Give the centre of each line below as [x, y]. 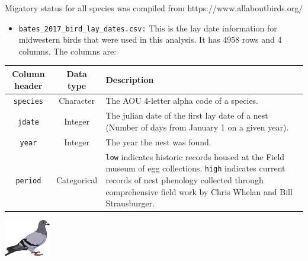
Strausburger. [130, 203]
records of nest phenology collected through [185, 179]
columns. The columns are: [68, 51]
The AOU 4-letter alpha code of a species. [182, 101]
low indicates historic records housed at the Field [195, 156]
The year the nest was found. [158, 141]
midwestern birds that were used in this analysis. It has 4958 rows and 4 [150, 39]
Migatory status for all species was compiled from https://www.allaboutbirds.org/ [154, 8]
